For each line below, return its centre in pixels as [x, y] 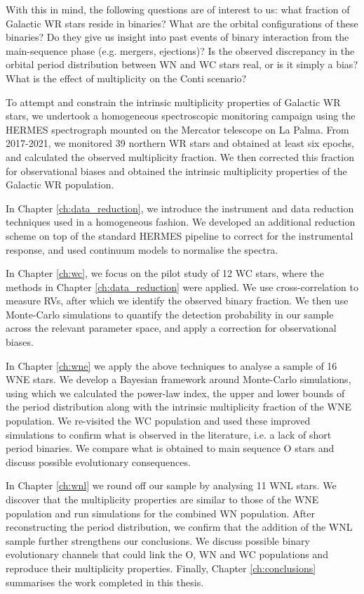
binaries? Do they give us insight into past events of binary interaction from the [177, 37]
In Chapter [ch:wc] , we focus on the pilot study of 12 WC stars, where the [165, 273]
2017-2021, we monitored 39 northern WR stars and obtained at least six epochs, [180, 143]
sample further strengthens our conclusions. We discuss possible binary [158, 540]
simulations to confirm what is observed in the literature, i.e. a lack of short [169, 434]
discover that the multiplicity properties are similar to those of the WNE [162, 499]
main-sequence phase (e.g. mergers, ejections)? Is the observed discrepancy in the [180, 50]
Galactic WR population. [60, 185]
